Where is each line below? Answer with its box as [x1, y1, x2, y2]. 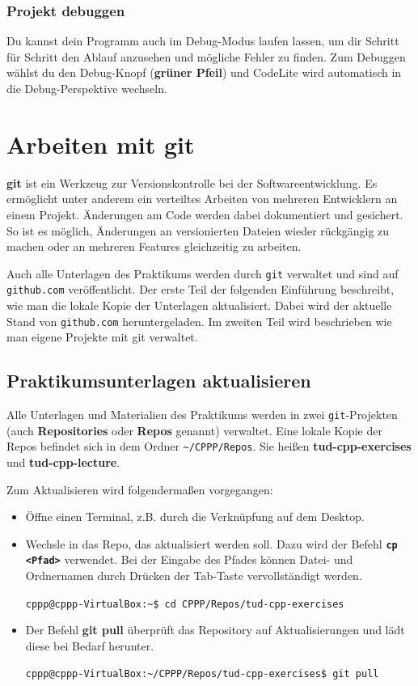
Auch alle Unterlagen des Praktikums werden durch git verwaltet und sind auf [6, 265, 399, 282]
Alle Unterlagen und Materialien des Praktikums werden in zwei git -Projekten [6, 406, 398, 423]
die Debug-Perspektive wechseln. [6, 80, 167, 96]
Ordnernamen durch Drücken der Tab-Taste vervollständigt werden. [25, 567, 362, 584]
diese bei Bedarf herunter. [25, 637, 154, 654]
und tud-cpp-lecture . [6, 453, 120, 470]
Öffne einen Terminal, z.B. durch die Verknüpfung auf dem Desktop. [25, 508, 365, 525]
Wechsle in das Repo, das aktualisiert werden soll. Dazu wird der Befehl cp [25, 535, 398, 552]
